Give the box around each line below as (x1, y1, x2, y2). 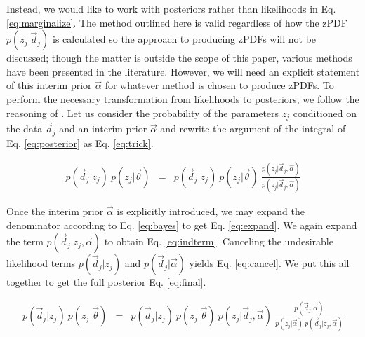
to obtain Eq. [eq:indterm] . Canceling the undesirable (104, 234, 333, 249)
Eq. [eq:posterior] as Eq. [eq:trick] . (6, 135, 154, 150)
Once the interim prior (6, 203, 104, 218)
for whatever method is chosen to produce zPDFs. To (105, 78, 334, 92)
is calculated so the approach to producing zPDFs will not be (53, 32, 317, 46)
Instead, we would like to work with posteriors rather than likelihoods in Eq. (6, 1, 336, 15)
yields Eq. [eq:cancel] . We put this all (189, 256, 350, 270)
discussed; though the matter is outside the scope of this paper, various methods (6, 50, 352, 65)
